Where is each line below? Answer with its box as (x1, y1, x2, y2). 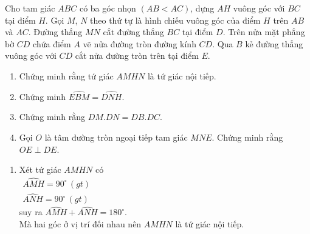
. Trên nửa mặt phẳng (222, 25, 305, 38)
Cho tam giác (5, 2, 55, 14)
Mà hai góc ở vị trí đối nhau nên (19, 218, 142, 230)
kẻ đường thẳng (245, 37, 303, 50)
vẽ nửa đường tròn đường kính (83, 37, 196, 50)
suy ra (19, 206, 43, 218)
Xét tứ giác (19, 163, 61, 176)
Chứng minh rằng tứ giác (19, 69, 114, 82)
